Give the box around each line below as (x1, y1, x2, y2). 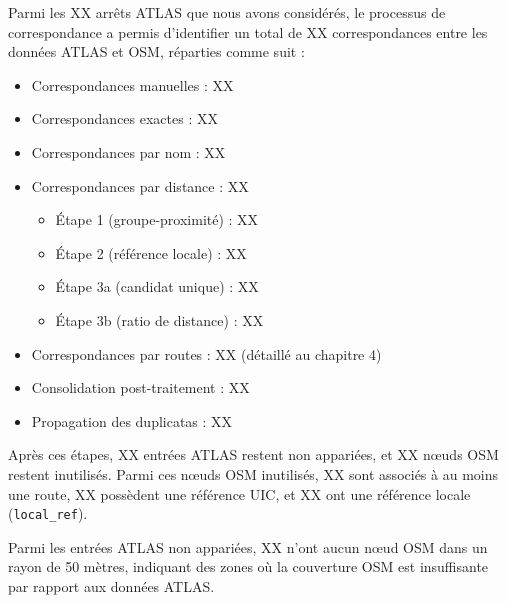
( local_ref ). (8, 503, 88, 524)
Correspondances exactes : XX (31, 108, 218, 129)
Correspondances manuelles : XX (31, 74, 234, 95)
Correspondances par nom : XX (31, 141, 226, 162)
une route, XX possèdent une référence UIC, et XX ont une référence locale (8, 483, 471, 504)
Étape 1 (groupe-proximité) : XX (55, 209, 259, 230)
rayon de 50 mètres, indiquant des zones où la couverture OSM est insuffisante (8, 556, 489, 577)
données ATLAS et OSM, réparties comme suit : (8, 41, 305, 62)
